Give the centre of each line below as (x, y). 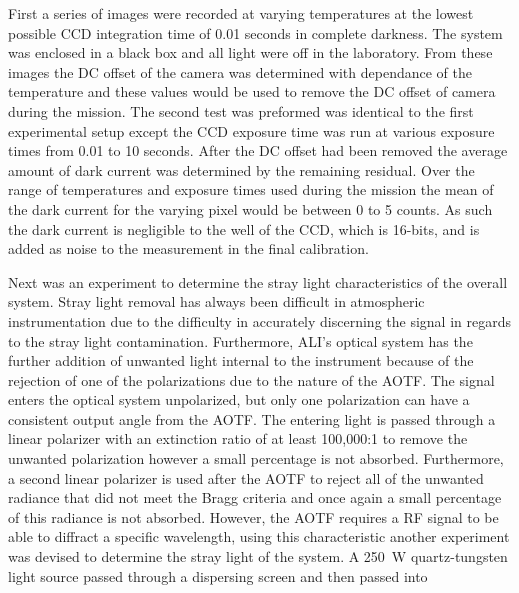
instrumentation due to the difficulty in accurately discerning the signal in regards (259, 320)
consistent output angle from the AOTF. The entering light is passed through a (252, 418)
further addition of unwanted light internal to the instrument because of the (241, 360)
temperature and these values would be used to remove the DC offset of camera (252, 91)
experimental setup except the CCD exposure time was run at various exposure (251, 130)
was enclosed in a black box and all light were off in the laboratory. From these (250, 52)
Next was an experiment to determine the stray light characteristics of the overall (258, 281)
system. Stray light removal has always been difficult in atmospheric (216, 301)
